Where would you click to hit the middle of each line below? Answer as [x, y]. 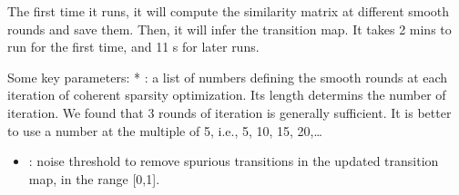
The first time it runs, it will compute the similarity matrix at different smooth [229, 11]
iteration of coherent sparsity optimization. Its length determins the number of [227, 95]
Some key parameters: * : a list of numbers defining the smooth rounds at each [228, 77]
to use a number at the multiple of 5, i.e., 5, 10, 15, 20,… [165, 130]
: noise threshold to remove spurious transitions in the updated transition [234, 161]
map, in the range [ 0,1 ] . [94, 178]
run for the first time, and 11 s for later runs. [133, 47]
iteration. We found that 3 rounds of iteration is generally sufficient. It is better [229, 112]
